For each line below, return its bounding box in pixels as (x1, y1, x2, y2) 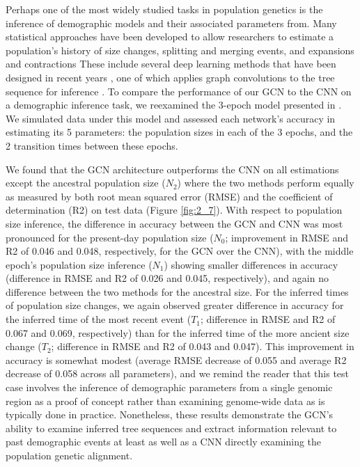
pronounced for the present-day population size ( (6, 230, 214, 244)
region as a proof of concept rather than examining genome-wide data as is (6, 393, 325, 408)
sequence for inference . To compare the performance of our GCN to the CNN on (6, 84, 352, 98)
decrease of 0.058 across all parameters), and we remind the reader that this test (6, 366, 350, 381)
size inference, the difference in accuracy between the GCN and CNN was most (6, 216, 343, 230)
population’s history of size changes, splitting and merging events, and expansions (6, 42, 354, 57)
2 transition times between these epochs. (6, 138, 178, 152)
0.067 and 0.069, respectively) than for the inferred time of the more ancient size (6, 325, 350, 340)
